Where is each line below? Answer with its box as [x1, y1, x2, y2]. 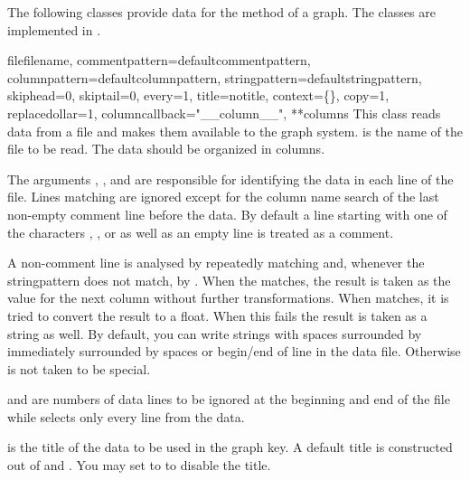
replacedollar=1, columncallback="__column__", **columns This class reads [7, 103, 441, 122]
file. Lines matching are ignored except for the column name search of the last [7, 187, 439, 206]
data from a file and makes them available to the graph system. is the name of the [7, 121, 463, 140]
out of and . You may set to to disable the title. [7, 456, 271, 475]
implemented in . [7, 20, 101, 39]
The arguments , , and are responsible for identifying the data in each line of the [7, 169, 454, 188]
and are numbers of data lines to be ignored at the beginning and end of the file [7, 390, 450, 409]
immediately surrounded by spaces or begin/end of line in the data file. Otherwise [7, 342, 461, 361]
